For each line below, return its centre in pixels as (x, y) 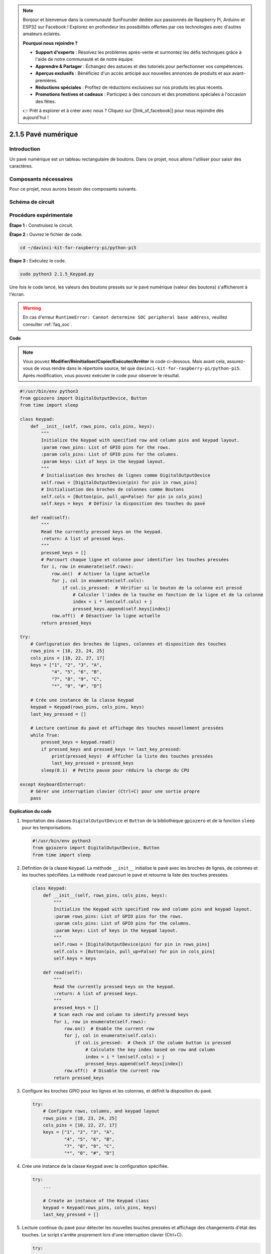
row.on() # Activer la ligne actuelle (101, 574)
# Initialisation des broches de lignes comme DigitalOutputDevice (126, 476)
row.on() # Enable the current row (109, 1029)
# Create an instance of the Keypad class (96, 1201)
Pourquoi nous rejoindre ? (50, 43)
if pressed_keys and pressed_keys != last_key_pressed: (111, 749)
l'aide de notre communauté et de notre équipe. (85, 59)
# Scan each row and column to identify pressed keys (121, 1015)
